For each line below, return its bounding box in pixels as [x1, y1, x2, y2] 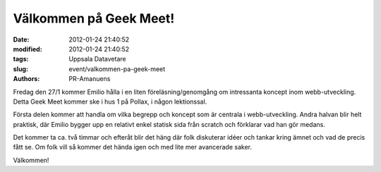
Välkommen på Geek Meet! [13, 11, 175, 26]
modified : [13, 44, 42, 53]
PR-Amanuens [68, 75, 111, 83]
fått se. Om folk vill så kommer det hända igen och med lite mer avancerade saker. [13, 143, 253, 152]
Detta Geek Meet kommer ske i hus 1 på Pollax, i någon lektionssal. [13, 97, 207, 106]
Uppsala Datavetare [68, 55, 126, 63]
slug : [13, 64, 28, 73]
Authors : [13, 75, 40, 83]
